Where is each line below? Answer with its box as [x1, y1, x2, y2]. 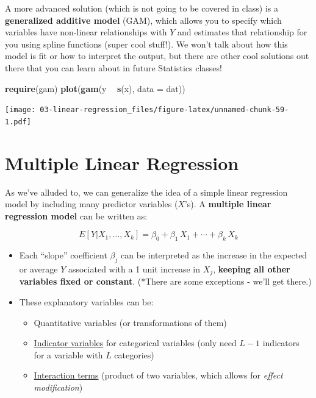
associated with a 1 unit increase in [68, 262, 201, 275]
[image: [5, 105, 36, 115]
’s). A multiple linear [184, 197, 271, 210]
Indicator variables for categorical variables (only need [34, 336, 237, 349]
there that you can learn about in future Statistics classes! [5, 61, 222, 74]
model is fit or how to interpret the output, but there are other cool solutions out [5, 49, 309, 62]
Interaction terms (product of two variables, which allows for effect [34, 369, 283, 382]
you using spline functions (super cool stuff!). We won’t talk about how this [5, 37, 288, 50]
